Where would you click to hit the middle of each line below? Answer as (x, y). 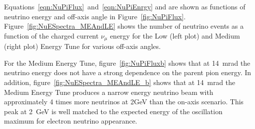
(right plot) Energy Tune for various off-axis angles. (82, 46)
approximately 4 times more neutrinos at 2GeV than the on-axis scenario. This (124, 102)
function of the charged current (51, 35)
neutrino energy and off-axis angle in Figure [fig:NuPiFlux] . (95, 16)
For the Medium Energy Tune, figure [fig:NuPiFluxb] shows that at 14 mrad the (127, 63)
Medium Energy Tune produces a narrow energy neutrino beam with (109, 92)
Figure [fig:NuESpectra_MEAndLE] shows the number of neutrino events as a (124, 26)
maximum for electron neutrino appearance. (71, 121)
